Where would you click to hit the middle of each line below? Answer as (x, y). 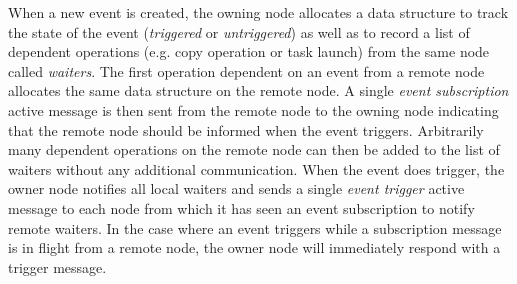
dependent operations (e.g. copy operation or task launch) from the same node (249, 51)
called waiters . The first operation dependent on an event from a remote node (246, 70)
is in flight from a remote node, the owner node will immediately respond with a (254, 247)
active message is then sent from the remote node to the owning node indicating (253, 109)
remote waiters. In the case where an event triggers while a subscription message (255, 227)
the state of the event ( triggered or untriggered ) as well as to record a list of (239, 31)
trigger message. (57, 266)
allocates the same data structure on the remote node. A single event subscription (258, 90)
